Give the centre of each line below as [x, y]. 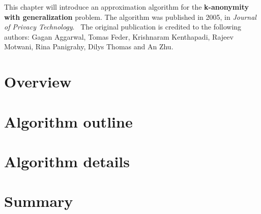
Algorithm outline [68, 121]
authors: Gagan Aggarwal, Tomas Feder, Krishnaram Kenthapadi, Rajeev [119, 36]
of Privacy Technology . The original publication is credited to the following [123, 27]
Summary [39, 201]
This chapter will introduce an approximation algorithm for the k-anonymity [126, 7]
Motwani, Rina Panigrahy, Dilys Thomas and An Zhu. [89, 47]
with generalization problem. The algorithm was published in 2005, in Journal [130, 17]
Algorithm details [67, 161]
